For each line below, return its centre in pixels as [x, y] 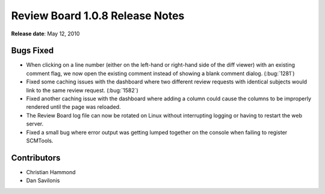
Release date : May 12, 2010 [45, 34]
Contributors [36, 158]
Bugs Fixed [32, 51]
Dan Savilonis [43, 181]
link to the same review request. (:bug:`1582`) [82, 90]
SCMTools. [40, 141]
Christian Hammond [51, 172]
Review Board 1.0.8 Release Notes [98, 16]
